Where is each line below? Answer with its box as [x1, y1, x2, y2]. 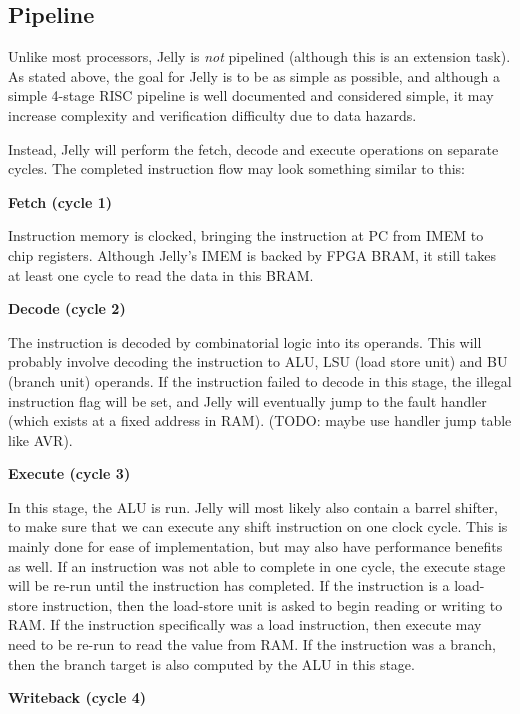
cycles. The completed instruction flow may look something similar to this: [8, 158, 465, 179]
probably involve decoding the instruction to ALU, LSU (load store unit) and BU [8, 351, 508, 372]
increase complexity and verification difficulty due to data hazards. [8, 104, 417, 125]
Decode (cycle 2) [8, 298, 126, 319]
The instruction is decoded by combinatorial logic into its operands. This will [8, 331, 482, 352]
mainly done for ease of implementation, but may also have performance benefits [8, 536, 503, 557]
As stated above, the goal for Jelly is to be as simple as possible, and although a [8, 65, 500, 86]
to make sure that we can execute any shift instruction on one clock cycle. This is [8, 516, 508, 537]
